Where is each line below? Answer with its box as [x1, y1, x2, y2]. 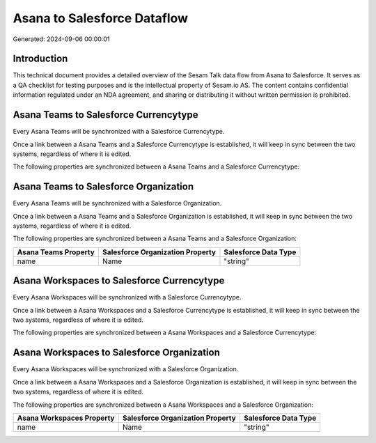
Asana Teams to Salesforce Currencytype [13, 109, 198, 121]
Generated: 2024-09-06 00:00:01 [13, 35, 110, 43]
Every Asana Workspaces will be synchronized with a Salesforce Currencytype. [13, 293, 242, 302]
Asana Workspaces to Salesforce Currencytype [13, 275, 225, 287]
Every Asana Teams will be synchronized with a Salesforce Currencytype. [13, 127, 225, 136]
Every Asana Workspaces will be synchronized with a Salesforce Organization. [13, 365, 239, 373]
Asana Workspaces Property [17, 413, 115, 423]
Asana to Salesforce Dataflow [13, 10, 188, 26]
